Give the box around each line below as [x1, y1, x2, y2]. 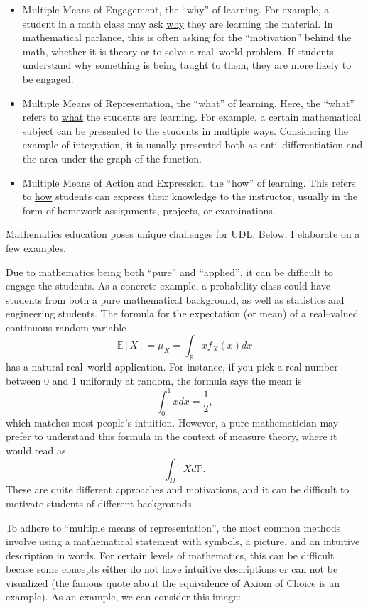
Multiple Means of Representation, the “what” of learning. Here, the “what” [22, 95, 355, 110]
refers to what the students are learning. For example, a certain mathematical [22, 109, 362, 124]
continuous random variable [6, 319, 126, 334]
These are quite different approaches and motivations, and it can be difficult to [6, 482, 350, 497]
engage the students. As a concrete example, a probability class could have [6, 278, 330, 293]
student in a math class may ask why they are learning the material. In [22, 16, 333, 31]
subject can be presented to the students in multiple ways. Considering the [22, 123, 349, 138]
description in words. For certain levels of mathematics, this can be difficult [6, 547, 335, 562]
